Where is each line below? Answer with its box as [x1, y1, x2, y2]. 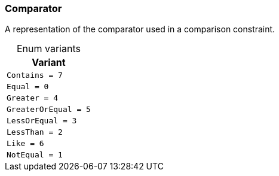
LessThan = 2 [7, 128, 63, 137]
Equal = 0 [7, 82, 49, 92]
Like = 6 [7, 139, 44, 148]
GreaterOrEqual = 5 [7, 105, 91, 114]
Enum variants [16, 43, 81, 55]
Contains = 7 [7, 71, 63, 80]
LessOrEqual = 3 [7, 116, 77, 126]
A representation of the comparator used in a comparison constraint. [5, 24, 275, 35]
